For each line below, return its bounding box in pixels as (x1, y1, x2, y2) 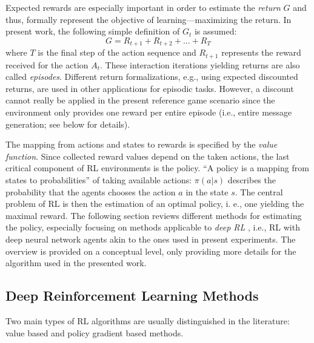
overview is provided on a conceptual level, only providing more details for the (5, 244, 296, 257)
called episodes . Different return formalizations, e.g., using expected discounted (5, 70, 298, 83)
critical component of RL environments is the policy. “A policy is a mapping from (5, 162, 309, 174)
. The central (235, 185, 283, 198)
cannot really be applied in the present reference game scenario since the (5, 94, 275, 106)
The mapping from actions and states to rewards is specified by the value (5, 138, 278, 151)
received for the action (5, 58, 89, 71)
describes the (227, 174, 276, 186)
